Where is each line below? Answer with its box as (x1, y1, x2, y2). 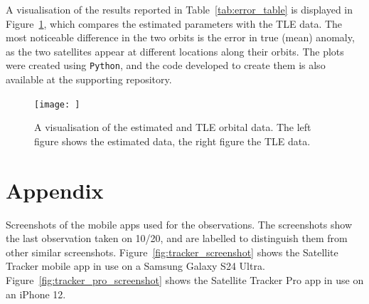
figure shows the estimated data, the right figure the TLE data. (34, 133, 311, 148)
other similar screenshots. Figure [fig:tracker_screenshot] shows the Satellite (6, 244, 338, 259)
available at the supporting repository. (6, 72, 172, 87)
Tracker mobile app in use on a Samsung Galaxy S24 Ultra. (6, 258, 265, 273)
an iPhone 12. (6, 286, 66, 301)
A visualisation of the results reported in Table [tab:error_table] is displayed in (6, 2, 353, 16)
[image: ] (34, 99, 80, 110)
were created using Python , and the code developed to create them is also (6, 58, 326, 73)
